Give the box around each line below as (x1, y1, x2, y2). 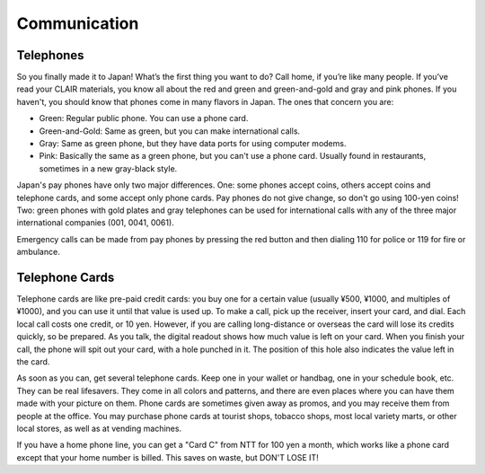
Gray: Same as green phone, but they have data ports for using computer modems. (39, 138, 347, 149)
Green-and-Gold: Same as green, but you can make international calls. (39, 126, 301, 136)
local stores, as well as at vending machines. (16, 423, 182, 434)
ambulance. (16, 247, 60, 258)
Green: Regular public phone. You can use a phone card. (39, 113, 249, 124)
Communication (16, 13, 139, 33)
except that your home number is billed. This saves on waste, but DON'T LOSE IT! (16, 452, 319, 462)
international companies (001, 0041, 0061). (16, 217, 174, 228)
